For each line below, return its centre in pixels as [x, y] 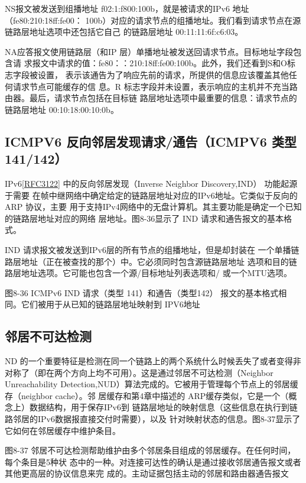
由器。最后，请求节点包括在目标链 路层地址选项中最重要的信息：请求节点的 [151, 98]
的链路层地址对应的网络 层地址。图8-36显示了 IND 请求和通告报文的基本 [144, 218]
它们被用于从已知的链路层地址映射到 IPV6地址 [110, 304]
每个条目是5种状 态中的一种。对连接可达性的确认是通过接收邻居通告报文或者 [153, 461]
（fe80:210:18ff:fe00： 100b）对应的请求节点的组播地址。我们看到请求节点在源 [153, 20]
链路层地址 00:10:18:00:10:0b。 [62, 109]
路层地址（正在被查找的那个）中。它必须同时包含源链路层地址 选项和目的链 [151, 261]
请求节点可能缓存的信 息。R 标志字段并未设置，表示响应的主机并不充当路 [155, 86]
